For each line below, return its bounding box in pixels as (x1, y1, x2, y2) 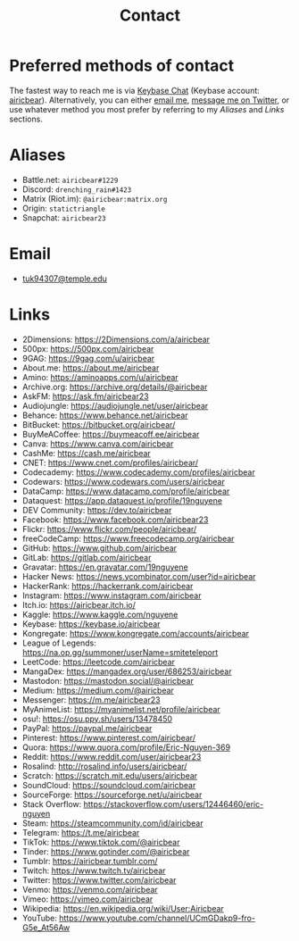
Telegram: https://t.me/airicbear (21, 827, 140, 837)
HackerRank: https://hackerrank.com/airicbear (21, 580, 194, 591)
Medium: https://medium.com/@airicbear (21, 685, 174, 695)
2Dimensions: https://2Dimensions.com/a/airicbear (21, 334, 211, 345)
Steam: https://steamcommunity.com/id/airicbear (21, 818, 203, 829)
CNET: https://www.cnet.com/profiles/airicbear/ (21, 457, 199, 468)
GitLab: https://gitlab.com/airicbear (21, 552, 152, 562)
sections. (9, 113, 43, 124)
